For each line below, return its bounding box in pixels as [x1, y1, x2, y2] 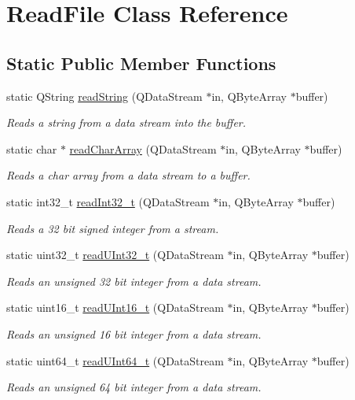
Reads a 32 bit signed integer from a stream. [6, 220, 219, 236]
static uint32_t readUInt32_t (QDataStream [6, 246, 224, 263]
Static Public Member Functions [6, 50, 276, 75]
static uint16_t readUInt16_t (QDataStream [6, 299, 224, 316]
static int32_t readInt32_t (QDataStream [6, 193, 210, 209]
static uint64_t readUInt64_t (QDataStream [6, 352, 224, 369]
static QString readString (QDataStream [6, 87, 203, 104]
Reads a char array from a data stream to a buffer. [6, 167, 251, 183]
